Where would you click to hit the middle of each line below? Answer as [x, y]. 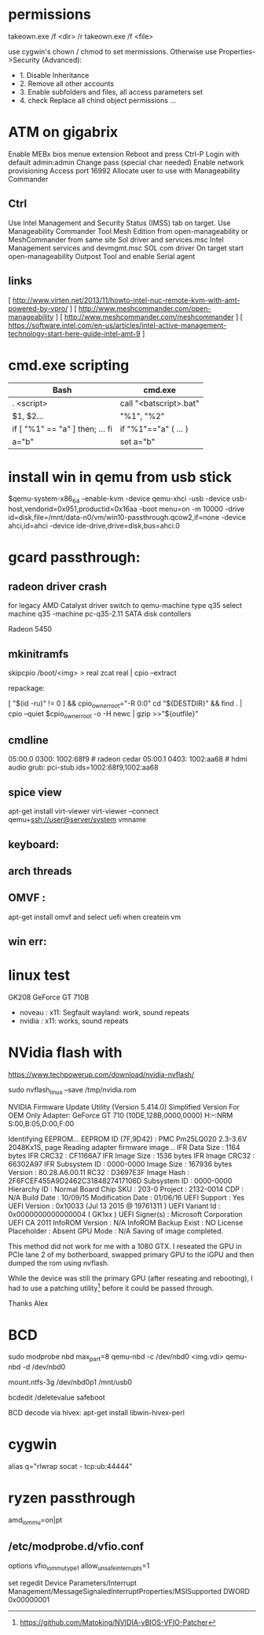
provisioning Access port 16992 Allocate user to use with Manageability [124, 170]
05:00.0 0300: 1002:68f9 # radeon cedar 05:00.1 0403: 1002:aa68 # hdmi [128, 759]
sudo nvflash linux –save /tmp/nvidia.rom [72, 1091]
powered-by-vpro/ [38, 308]
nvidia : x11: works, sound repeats [74, 1021]
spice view [35, 792]
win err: [27, 942]
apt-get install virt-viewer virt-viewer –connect [83, 811]
